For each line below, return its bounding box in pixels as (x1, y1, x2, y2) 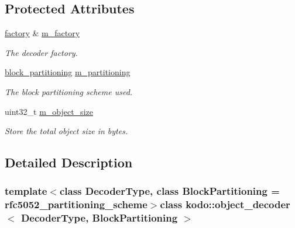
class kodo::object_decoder (160, 197, 290, 212)
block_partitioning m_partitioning (5, 66, 131, 78)
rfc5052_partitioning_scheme (5, 197, 147, 212)
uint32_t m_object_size (5, 105, 93, 117)
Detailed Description (5, 153, 133, 171)
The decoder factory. (5, 46, 78, 58)
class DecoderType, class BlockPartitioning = (59, 184, 280, 198)
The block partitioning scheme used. (5, 85, 133, 97)
